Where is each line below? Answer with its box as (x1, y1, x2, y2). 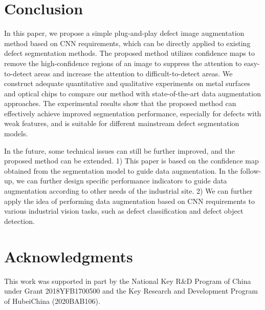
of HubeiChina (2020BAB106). (4, 295, 100, 306)
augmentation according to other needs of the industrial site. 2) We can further (4, 185, 253, 196)
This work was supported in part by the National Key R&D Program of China (4, 275, 251, 286)
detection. (4, 215, 35, 226)
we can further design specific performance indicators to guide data (16, 175, 227, 186)
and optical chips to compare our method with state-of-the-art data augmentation (4, 88, 261, 98)
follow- (240, 165, 261, 176)
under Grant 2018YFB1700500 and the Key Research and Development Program (4, 285, 258, 296)
